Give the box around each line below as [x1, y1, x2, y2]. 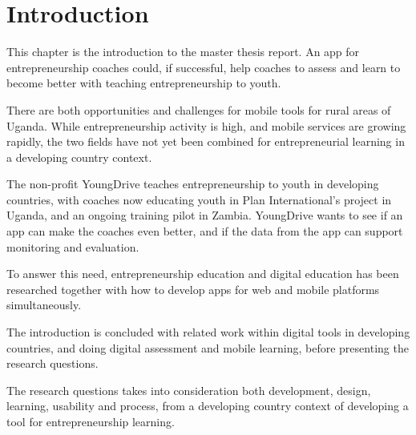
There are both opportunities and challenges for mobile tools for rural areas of [6, 101, 391, 118]
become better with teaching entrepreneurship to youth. [6, 75, 281, 91]
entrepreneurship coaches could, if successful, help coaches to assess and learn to [6, 58, 401, 75]
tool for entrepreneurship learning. [6, 413, 175, 429]
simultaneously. [6, 296, 82, 313]
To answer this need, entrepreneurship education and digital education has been [6, 265, 399, 282]
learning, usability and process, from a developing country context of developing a [6, 397, 409, 414]
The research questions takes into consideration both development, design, [6, 381, 371, 398]
